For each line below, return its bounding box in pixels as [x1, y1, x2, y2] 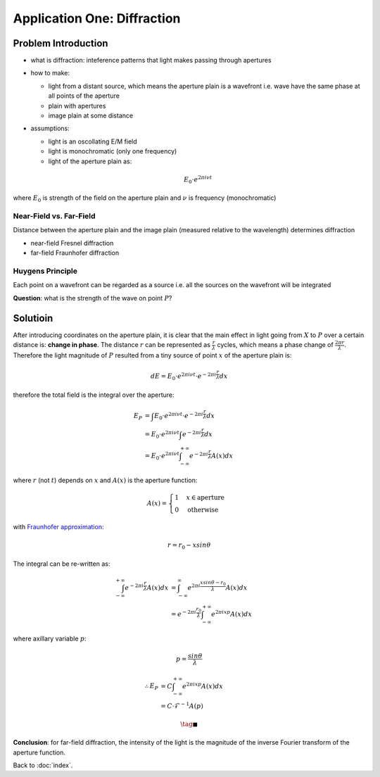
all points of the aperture [48, 91, 120, 100]
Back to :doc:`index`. [13, 761, 73, 770]
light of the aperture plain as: [48, 157, 132, 165]
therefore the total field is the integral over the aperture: [13, 391, 175, 399]
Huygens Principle [13, 266, 77, 276]
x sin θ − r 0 [200, 579, 227, 587]
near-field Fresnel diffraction [30, 239, 114, 247]
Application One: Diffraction [13, 11, 181, 26]
